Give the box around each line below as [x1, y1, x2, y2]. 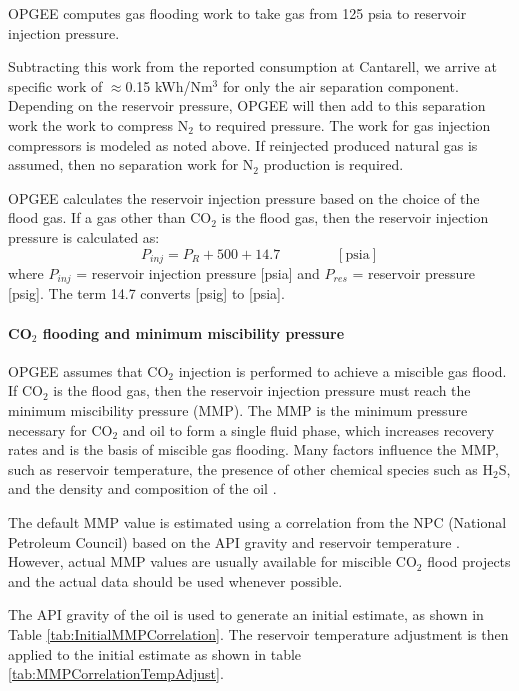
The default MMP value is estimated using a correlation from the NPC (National [8, 511, 507, 532]
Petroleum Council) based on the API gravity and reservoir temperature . [8, 531, 460, 552]
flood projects [427, 551, 511, 572]
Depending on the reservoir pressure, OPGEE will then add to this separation [8, 95, 486, 116]
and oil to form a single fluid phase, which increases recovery [122, 419, 495, 440]
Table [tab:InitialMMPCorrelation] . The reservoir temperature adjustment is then [8, 623, 509, 644]
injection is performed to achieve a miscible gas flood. [178, 360, 507, 381]
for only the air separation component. [222, 75, 459, 96]
